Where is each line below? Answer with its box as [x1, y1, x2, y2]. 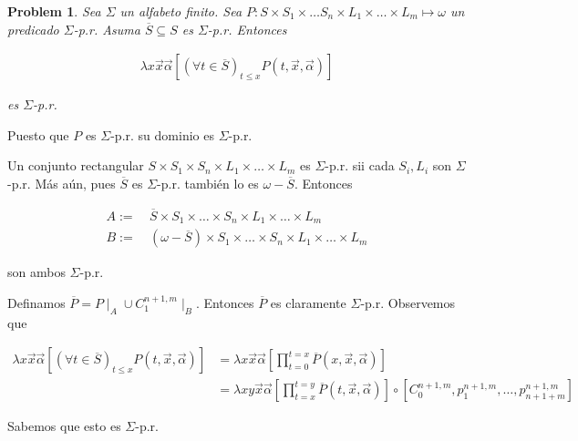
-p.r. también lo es [157, 174, 259, 192]
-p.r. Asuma [73, 19, 140, 38]
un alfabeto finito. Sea [119, 2, 243, 20]
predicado [7, 19, 59, 38]
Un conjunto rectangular [7, 156, 144, 175]
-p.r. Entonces [207, 19, 287, 38]
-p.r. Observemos [360, 292, 456, 312]
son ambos [7, 262, 66, 282]
